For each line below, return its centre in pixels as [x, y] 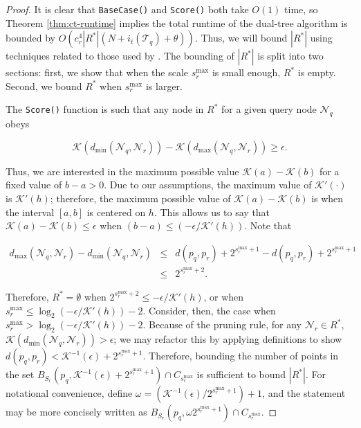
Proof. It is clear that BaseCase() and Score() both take [127, 9]
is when [327, 198]
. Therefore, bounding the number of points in [241, 356]
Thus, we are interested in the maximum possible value [122, 171]
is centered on [116, 212]
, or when [224, 296]
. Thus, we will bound [241, 38]
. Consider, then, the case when [209, 310]
